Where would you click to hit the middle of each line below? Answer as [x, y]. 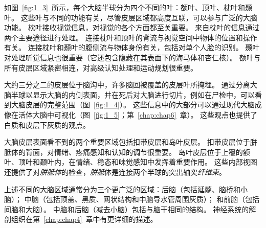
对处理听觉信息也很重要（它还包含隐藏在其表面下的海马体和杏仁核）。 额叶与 [132, 57]
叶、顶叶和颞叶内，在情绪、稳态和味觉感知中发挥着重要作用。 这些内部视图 [131, 162]
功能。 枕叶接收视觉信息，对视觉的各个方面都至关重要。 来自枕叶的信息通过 [132, 27]
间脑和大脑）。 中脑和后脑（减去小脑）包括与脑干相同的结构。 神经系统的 [127, 209]
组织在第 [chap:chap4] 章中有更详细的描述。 [84, 219]
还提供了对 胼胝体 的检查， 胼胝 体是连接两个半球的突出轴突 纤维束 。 [115, 172]
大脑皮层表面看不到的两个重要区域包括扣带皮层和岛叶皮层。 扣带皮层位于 [127, 142]
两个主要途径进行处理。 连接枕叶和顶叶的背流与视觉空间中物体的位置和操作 [131, 37]
